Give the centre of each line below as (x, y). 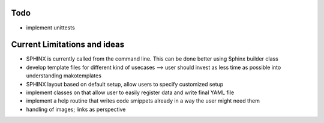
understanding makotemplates (64, 76)
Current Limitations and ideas (68, 45)
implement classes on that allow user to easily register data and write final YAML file (130, 92)
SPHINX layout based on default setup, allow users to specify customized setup (125, 84)
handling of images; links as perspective (76, 109)
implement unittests (50, 28)
